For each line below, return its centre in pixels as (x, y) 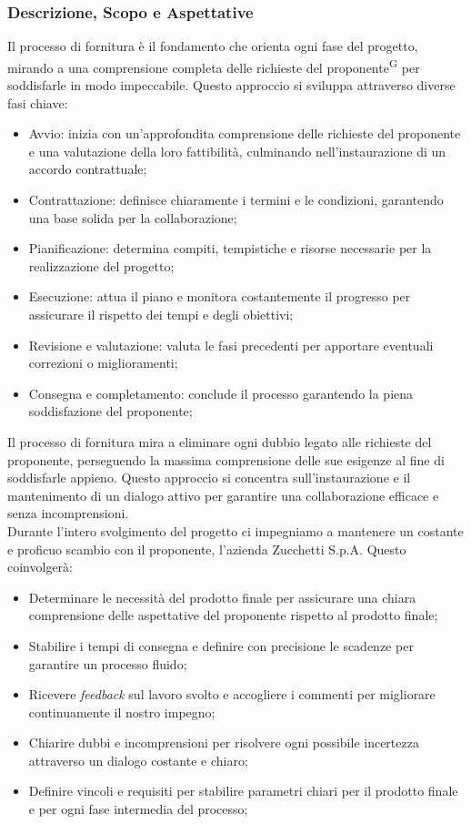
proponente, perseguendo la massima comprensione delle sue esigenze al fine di (226, 459)
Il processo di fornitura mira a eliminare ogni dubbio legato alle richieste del (220, 441)
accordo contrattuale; (88, 169)
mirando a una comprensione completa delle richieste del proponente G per (214, 66)
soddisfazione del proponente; (110, 411)
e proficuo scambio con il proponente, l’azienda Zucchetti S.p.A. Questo (207, 549)
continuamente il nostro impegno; (122, 712)
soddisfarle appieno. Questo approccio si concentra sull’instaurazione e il (209, 478)
